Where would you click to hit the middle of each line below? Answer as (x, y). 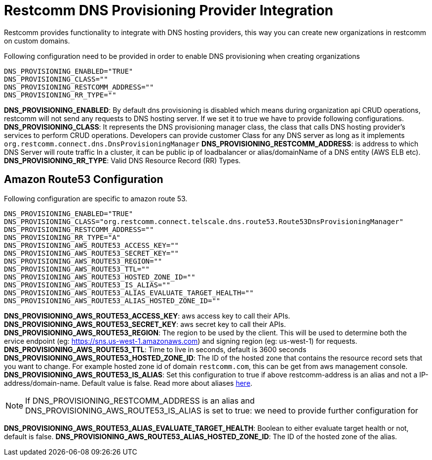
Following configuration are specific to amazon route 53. (96, 198)
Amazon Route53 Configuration (84, 180)
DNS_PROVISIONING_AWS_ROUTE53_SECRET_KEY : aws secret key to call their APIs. (145, 324)
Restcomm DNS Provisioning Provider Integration (169, 10)
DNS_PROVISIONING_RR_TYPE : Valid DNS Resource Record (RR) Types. (122, 160)
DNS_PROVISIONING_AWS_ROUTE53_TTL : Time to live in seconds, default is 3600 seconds (155, 349)
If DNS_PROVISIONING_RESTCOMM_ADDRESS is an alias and (140, 400)
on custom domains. (37, 41)
